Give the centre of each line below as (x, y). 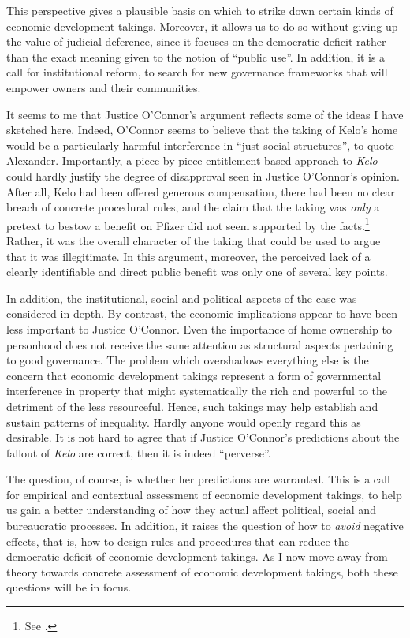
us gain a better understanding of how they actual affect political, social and (191, 510)
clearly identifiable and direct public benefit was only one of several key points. (197, 272)
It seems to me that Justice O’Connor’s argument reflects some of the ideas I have (205, 114)
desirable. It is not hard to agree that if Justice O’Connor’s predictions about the (203, 437)
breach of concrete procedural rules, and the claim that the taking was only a (193, 207)
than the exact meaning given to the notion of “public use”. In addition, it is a (196, 56)
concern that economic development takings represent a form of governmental (194, 375)
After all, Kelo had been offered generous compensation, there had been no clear (201, 191)
